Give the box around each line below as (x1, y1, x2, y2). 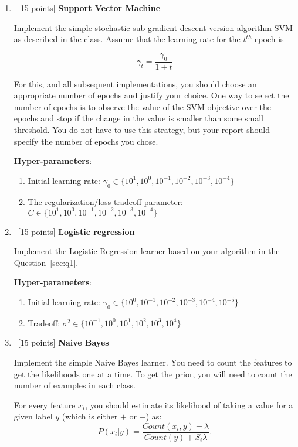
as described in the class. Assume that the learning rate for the (13, 33, 241, 45)
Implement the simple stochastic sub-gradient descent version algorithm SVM (13, 21, 293, 33)
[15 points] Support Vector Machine (18, 2, 161, 13)
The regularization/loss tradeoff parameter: (28, 195, 183, 207)
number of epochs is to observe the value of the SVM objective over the (13, 100, 271, 112)
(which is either (62, 410, 118, 422)
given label (13, 410, 53, 422)
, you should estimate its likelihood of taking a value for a (85, 398, 293, 411)
